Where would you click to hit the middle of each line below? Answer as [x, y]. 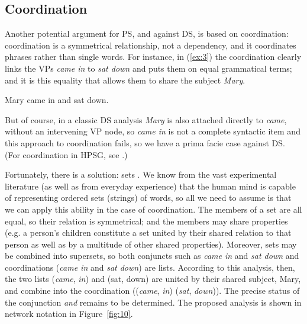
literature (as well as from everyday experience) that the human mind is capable [150, 186]
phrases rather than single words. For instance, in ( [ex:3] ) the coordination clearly [153, 57]
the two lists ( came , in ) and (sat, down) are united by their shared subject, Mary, [153, 279]
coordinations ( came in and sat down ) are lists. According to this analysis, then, [150, 267]
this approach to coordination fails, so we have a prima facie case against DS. [145, 142]
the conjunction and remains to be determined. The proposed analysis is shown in [153, 302]
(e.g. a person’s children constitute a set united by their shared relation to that [148, 232]
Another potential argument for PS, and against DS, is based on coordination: [147, 33]
